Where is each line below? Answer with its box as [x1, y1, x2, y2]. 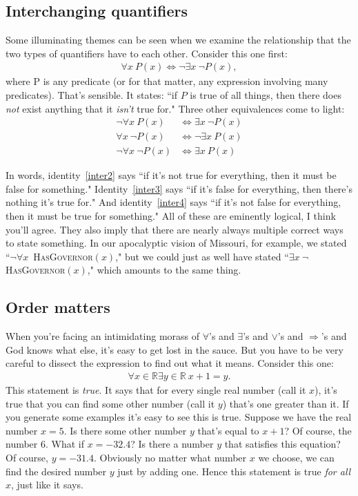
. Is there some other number [63, 423, 187, 437]
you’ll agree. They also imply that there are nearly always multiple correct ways [6, 222, 344, 236]
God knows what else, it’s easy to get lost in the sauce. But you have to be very [6, 342, 344, 356]
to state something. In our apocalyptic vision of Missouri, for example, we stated [6, 236, 347, 250]
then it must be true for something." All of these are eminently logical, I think [6, 209, 336, 223]
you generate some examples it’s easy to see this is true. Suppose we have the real [6, 410, 352, 424]
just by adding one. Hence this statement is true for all [117, 464, 351, 478]
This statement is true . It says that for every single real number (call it [6, 383, 306, 397]
